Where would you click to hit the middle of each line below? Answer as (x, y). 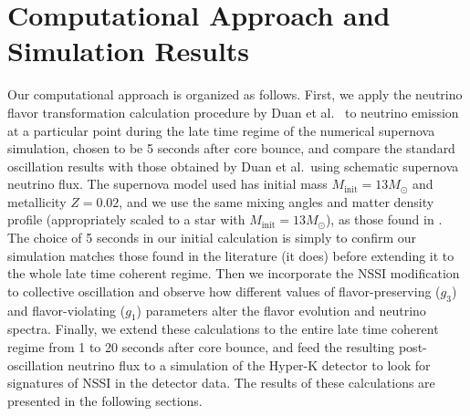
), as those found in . (384, 219)
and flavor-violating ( (67, 310)
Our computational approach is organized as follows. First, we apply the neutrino (235, 94)
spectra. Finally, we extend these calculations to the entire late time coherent (223, 329)
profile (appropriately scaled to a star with (126, 219)
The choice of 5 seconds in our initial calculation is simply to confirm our (212, 238)
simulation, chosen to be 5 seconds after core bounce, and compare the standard (231, 148)
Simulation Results (129, 51)
